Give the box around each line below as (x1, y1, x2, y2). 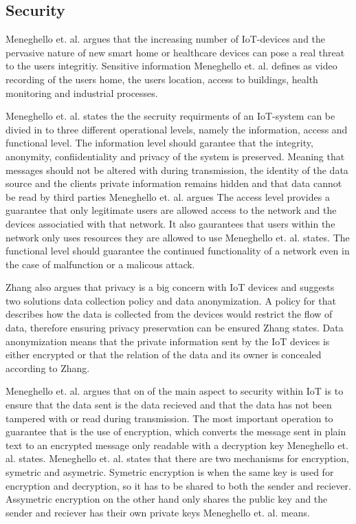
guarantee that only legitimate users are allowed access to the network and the (5, 203, 337, 217)
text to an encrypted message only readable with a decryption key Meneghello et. (5, 437, 348, 452)
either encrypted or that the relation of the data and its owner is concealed (5, 347, 322, 362)
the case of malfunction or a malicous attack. (5, 256, 195, 271)
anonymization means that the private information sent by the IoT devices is (5, 334, 330, 348)
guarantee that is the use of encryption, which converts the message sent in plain (5, 424, 346, 439)
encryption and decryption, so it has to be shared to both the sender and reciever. (5, 478, 352, 492)
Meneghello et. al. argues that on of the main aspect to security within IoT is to (5, 384, 344, 398)
